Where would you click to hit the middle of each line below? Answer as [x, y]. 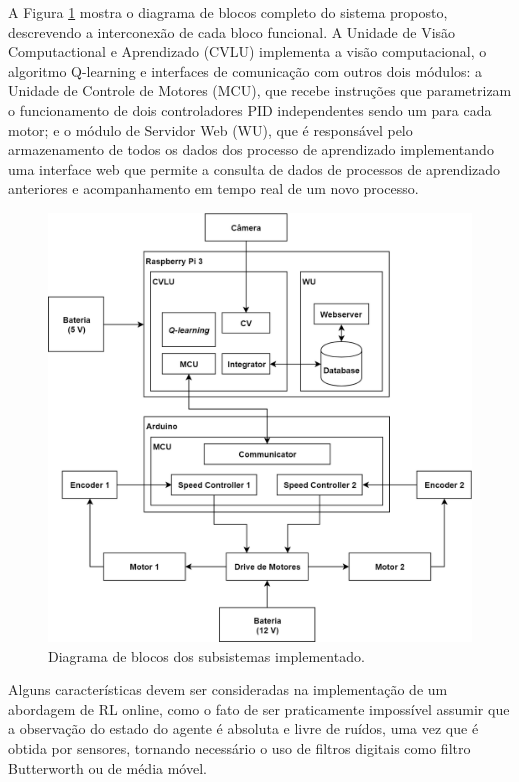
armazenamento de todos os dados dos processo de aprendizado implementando [251, 149]
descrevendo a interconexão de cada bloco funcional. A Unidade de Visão [232, 31]
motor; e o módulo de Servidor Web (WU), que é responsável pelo [210, 129]
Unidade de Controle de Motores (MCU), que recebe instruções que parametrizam [260, 90]
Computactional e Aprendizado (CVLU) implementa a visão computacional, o [247, 51]
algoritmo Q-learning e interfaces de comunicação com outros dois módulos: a [245, 70]
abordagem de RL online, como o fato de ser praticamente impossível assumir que [259, 708]
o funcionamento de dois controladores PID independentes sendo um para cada [250, 109]
